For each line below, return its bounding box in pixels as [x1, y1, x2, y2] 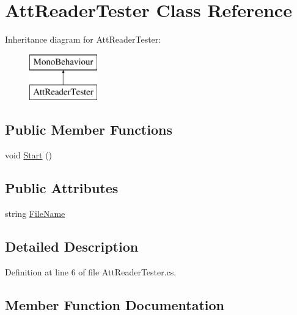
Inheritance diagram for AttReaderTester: [5, 33, 161, 46]
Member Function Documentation [5, 295, 225, 314]
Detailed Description [5, 236, 139, 255]
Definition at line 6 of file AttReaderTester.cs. [5, 265, 177, 278]
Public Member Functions [5, 120, 172, 139]
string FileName [5, 207, 65, 219]
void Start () [5, 149, 53, 161]
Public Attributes [5, 179, 119, 197]
